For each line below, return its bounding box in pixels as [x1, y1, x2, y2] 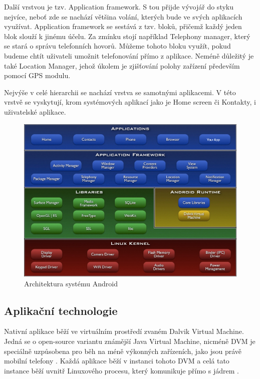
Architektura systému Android [24, 278, 118, 288]
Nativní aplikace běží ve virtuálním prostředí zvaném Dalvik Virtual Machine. [4, 326, 244, 336]
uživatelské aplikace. [4, 106, 66, 117]
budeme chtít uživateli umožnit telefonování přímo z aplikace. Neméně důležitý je [4, 50, 254, 61]
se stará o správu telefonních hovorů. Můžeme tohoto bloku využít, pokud [4, 41, 231, 51]
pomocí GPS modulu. [4, 70, 71, 81]
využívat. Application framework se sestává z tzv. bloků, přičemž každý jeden [4, 21, 242, 32]
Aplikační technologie [4, 302, 118, 318]
